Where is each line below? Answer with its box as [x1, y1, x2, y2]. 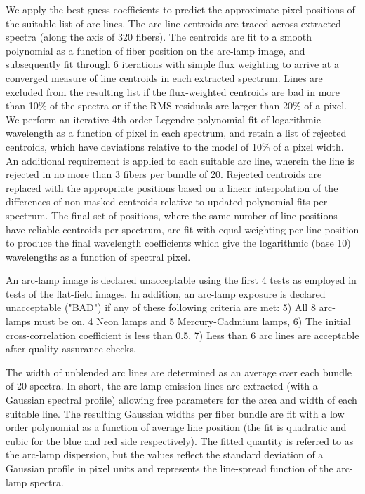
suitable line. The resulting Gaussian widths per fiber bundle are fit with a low [6, 406, 345, 420]
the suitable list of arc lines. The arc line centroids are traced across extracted [6, 15, 341, 30]
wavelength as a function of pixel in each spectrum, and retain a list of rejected [6, 125, 347, 140]
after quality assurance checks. [6, 341, 136, 356]
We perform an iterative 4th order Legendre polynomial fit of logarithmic [6, 111, 321, 126]
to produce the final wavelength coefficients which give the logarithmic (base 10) [6, 235, 351, 250]
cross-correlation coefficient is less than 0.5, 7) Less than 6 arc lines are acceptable [6, 327, 359, 342]
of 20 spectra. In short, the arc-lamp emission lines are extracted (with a [6, 378, 318, 393]
